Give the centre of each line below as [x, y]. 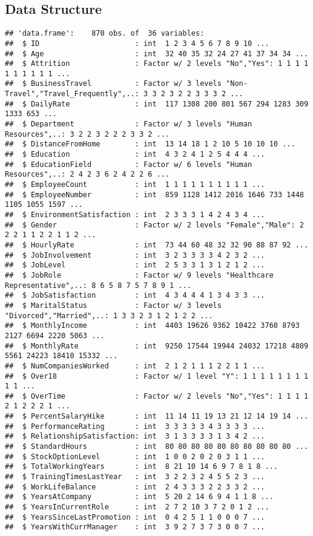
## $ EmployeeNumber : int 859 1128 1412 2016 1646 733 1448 [154, 194]
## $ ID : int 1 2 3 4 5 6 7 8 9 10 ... [137, 43]
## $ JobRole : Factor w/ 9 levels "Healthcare [139, 275]
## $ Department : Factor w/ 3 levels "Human [129, 124]
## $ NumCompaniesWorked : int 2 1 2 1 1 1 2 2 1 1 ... [135, 366]
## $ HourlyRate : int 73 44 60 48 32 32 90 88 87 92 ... [157, 245]
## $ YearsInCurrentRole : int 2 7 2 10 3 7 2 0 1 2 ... [137, 507]
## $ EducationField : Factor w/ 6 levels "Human [129, 164]
